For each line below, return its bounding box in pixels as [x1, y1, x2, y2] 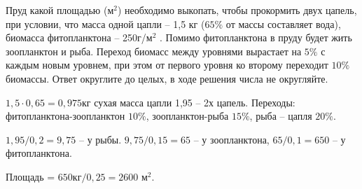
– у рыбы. [79, 132, 122, 146]
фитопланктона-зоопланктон [6, 108, 125, 123]
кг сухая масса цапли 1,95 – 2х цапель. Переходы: [81, 94, 295, 109]
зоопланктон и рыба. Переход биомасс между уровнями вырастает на [6, 43, 302, 58]
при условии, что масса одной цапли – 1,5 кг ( [6, 16, 205, 31]
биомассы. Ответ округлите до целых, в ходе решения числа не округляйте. [6, 71, 328, 85]
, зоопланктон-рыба [146, 108, 229, 123]
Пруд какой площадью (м [6, 3, 114, 17]
